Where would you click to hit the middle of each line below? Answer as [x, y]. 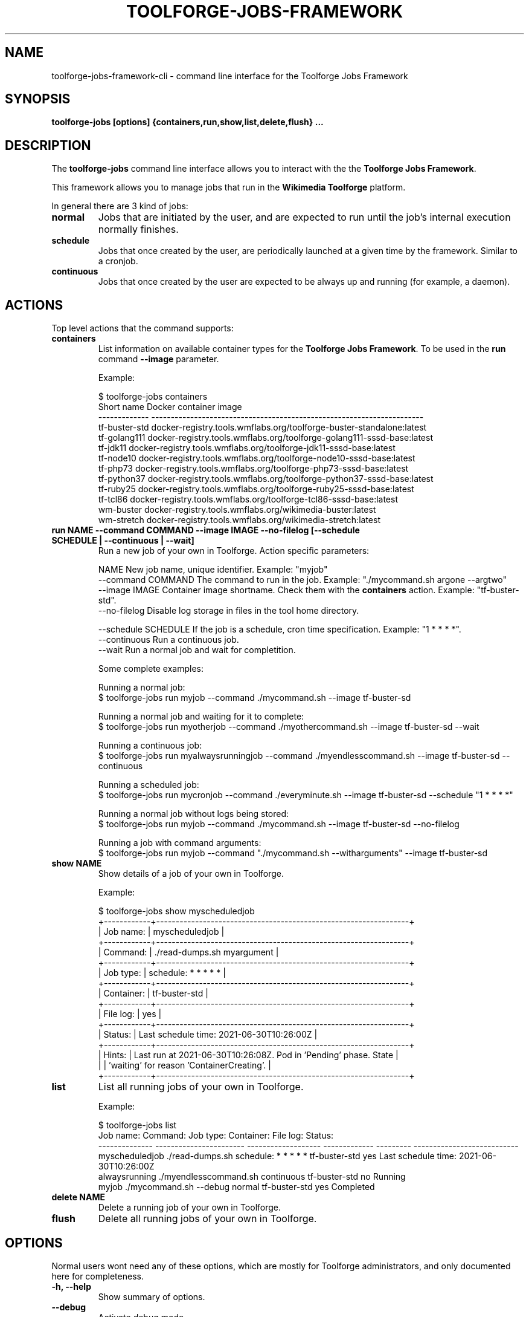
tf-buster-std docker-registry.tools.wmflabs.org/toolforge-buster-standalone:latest [262, 428]
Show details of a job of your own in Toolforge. [191, 874]
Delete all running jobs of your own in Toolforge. [207, 1219]
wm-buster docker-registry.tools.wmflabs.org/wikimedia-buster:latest [237, 510]
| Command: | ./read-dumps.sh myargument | [188, 952]
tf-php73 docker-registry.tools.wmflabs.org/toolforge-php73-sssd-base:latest [253, 469]
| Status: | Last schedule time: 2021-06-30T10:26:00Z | [208, 1035]
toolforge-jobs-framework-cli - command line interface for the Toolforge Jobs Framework [230, 76]
